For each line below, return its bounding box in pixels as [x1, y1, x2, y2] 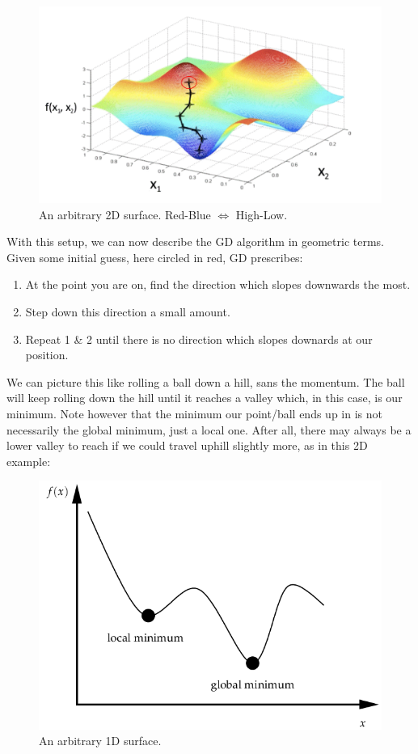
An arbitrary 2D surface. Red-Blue [39, 205, 211, 222]
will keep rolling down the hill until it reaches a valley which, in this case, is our [6, 389, 403, 406]
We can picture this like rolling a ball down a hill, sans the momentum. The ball [6, 373, 405, 390]
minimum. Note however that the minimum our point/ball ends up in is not [6, 405, 382, 421]
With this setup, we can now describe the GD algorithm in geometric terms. [6, 233, 384, 250]
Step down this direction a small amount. [25, 303, 230, 320]
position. [25, 346, 69, 363]
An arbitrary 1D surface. [39, 732, 162, 749]
